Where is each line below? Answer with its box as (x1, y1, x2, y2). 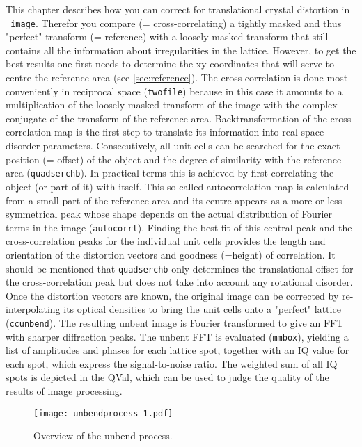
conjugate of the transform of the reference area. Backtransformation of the (6, 111, 327, 125)
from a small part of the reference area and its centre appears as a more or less (6, 193, 343, 207)
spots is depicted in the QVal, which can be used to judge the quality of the (6, 370, 329, 384)
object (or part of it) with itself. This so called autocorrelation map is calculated (6, 179, 349, 193)
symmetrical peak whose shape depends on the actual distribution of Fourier (6, 206, 332, 221)
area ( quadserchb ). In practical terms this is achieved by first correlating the (6, 165, 334, 180)
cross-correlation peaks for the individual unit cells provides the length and (6, 234, 326, 248)
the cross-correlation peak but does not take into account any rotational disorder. (6, 275, 353, 289)
